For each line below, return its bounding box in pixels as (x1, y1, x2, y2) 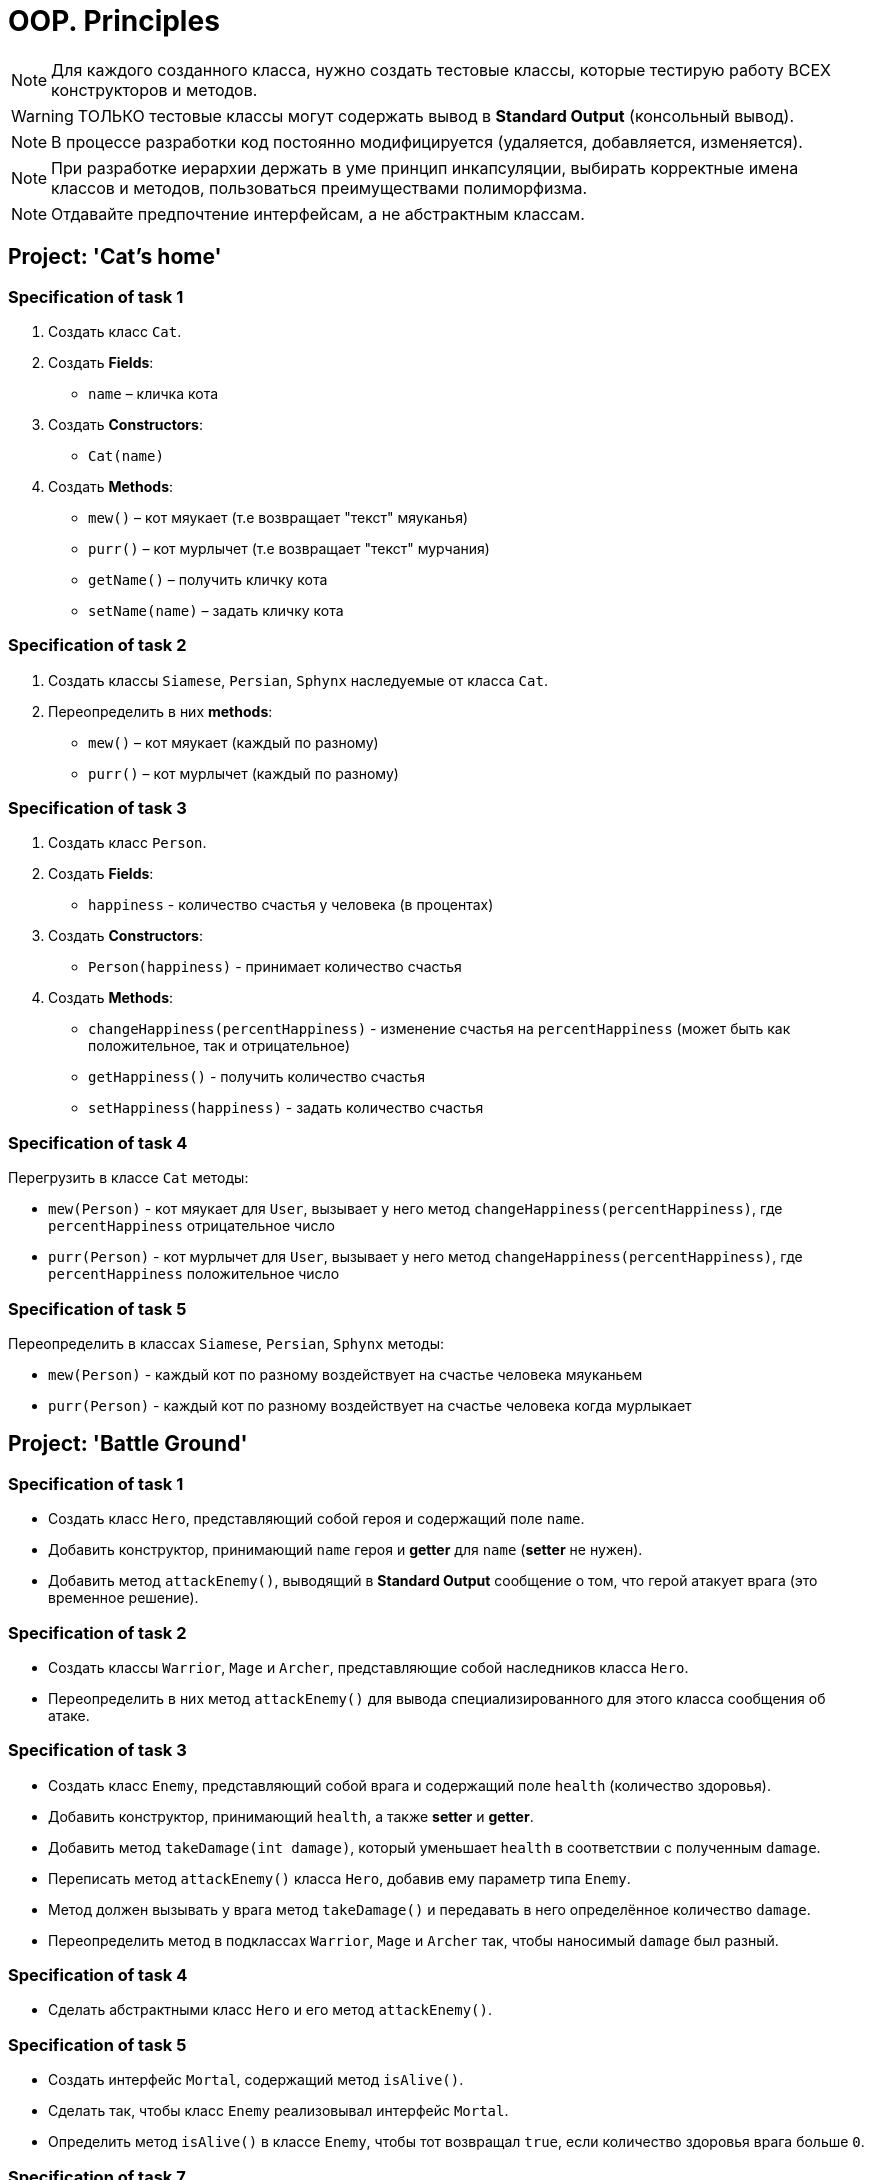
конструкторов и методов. (51, 79, 258, 100)
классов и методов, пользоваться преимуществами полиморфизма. (51, 177, 588, 198)
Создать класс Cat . (48, 322, 182, 340)
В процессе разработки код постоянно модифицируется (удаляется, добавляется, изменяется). (51, 131, 803, 152)
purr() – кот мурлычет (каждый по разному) (88, 764, 399, 782)
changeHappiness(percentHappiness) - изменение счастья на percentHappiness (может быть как (88, 1020, 791, 1038)
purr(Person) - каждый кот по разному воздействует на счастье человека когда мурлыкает (48, 1396, 692, 1414)
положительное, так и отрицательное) (88, 1037, 351, 1055)
